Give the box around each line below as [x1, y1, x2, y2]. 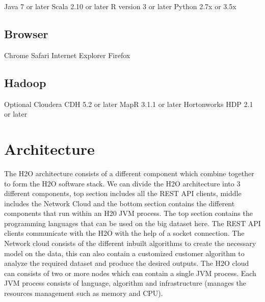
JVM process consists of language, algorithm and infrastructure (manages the [4, 278, 246, 288]
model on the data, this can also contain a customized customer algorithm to [4, 248, 245, 258]
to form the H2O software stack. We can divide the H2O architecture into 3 [4, 178, 241, 188]
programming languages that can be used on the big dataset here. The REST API [4, 217, 261, 228]
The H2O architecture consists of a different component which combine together [4, 168, 254, 178]
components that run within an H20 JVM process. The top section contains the [4, 208, 253, 218]
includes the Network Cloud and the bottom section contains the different [4, 198, 235, 208]
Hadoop [4, 74, 46, 90]
